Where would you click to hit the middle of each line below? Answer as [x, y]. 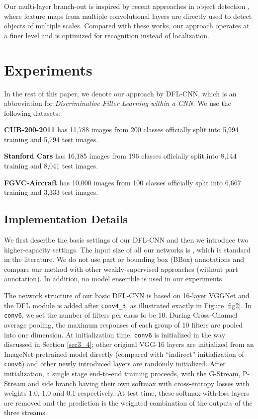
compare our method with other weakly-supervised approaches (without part [121, 269]
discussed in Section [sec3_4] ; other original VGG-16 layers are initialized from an [129, 344]
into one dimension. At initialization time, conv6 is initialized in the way [115, 334]
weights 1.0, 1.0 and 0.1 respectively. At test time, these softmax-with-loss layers [127, 393]
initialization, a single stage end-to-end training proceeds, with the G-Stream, [122, 374]
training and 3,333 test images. [51, 192]
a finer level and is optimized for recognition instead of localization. [107, 35]
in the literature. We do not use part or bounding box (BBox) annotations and [124, 259]
